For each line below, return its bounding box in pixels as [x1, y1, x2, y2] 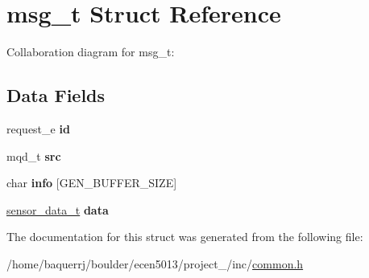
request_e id [6, 120, 70, 137]
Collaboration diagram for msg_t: [6, 43, 175, 60]
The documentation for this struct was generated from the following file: [6, 228, 363, 245]
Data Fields [6, 83, 106, 108]
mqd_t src [6, 147, 61, 164]
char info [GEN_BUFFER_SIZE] [6, 174, 177, 191]
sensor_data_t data [6, 201, 109, 218]
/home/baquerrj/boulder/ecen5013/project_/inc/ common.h [6, 255, 304, 272]
